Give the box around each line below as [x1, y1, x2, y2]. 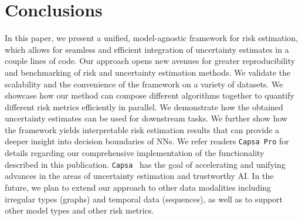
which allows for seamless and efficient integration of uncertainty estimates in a [5, 43, 289, 55]
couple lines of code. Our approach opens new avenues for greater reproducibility [5, 55, 296, 67]
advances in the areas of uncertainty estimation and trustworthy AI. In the [5, 170, 274, 182]
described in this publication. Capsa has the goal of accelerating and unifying [5, 158, 286, 170]
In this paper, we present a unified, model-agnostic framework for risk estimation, [5, 32, 298, 44]
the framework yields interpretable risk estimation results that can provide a [5, 123, 280, 136]
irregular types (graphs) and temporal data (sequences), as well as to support [5, 192, 283, 205]
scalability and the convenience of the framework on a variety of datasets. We [5, 77, 283, 90]
